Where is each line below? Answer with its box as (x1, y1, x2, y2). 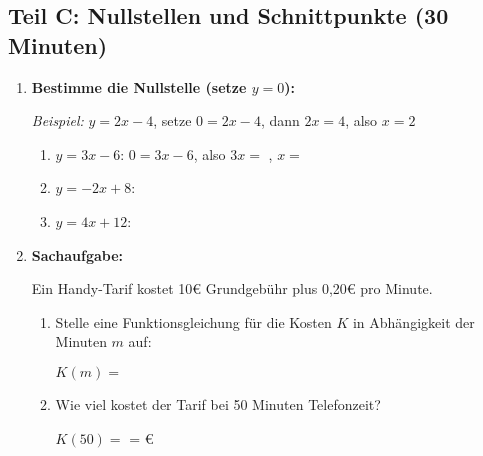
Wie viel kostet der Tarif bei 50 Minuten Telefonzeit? (55, 393, 381, 414)
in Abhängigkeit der (352, 311, 475, 332)
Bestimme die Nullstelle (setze (31, 76, 247, 97)
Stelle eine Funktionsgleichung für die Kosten (55, 311, 332, 332)
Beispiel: (31, 110, 84, 131)
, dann (260, 110, 300, 131)
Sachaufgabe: (31, 244, 124, 265)
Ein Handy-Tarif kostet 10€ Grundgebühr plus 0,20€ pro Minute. (31, 278, 433, 299)
